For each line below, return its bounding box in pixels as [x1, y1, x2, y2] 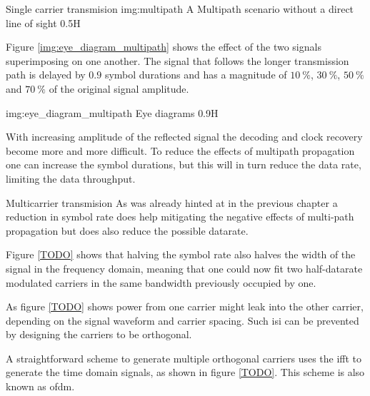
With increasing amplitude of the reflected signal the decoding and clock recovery [6, 129, 363, 144]
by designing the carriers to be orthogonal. [6, 327, 192, 342]
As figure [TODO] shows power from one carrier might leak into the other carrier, [6, 299, 364, 314]
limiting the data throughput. [6, 171, 136, 186]
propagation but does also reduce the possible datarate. [6, 223, 249, 238]
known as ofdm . [6, 379, 75, 394]
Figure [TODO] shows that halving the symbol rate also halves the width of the [6, 247, 356, 262]
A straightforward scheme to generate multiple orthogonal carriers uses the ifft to [6, 350, 362, 365]
